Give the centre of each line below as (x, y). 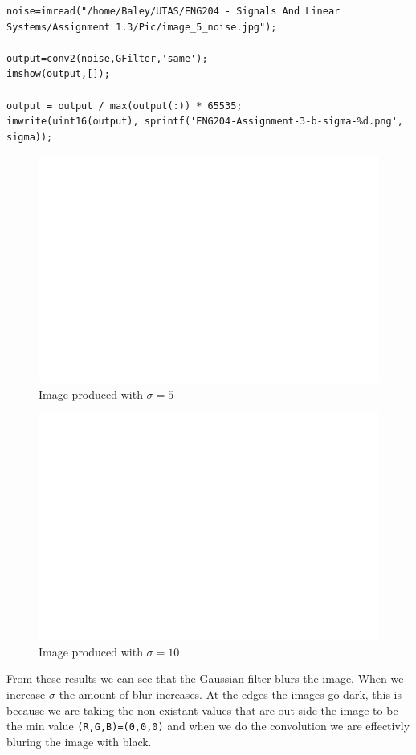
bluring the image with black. (79, 741)
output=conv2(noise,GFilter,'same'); (107, 58)
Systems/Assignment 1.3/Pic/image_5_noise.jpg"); (142, 27)
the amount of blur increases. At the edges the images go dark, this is (230, 694)
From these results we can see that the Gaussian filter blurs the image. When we (205, 678)
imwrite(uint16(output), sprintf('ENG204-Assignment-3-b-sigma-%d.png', (205, 122)
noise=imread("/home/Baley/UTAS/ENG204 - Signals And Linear (173, 11)
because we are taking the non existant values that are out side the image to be (202, 710)
